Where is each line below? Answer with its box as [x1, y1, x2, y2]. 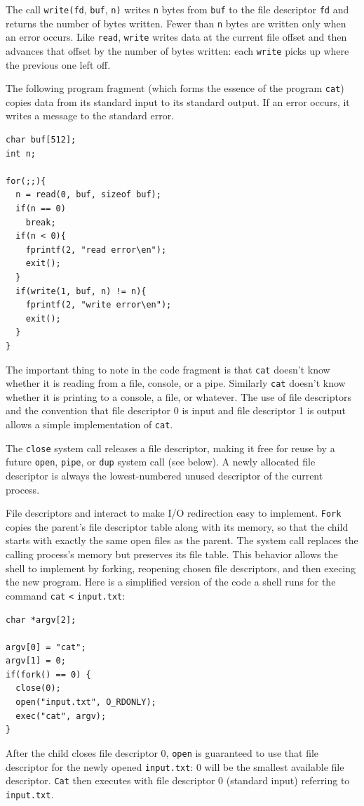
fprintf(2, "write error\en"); [25, 300, 172, 310]
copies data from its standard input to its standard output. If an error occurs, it [6, 94, 350, 109]
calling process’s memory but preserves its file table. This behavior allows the [6, 547, 338, 562]
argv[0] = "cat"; [6, 642, 86, 652]
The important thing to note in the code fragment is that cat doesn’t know [6, 362, 330, 376]
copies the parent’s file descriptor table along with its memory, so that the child [6, 519, 349, 534]
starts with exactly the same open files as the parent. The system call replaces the [6, 533, 358, 548]
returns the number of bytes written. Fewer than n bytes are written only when [6, 15, 346, 30]
